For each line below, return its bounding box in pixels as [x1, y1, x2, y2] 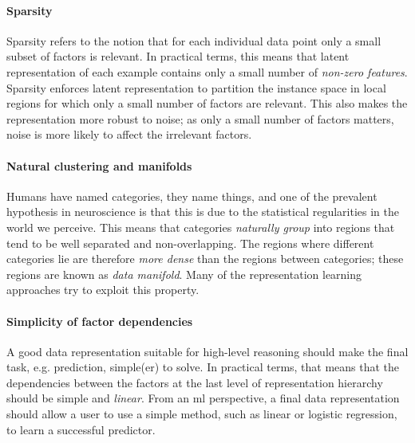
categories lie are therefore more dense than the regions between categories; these [6, 250, 404, 267]
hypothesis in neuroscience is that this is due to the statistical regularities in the [6, 203, 399, 220]
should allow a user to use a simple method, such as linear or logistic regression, [6, 406, 397, 422]
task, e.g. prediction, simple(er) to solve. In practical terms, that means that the [6, 359, 400, 375]
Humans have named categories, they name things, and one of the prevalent [6, 187, 377, 204]
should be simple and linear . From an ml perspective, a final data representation [6, 390, 400, 406]
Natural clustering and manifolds [6, 157, 192, 174]
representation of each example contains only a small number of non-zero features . [6, 63, 408, 80]
